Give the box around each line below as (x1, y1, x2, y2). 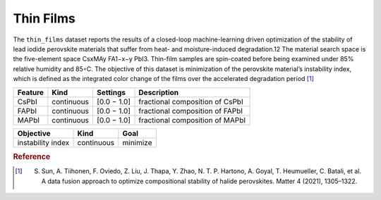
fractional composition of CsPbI (138, 96, 243, 106)
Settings (96, 87, 126, 97)
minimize (122, 137, 152, 147)
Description (138, 87, 179, 97)
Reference (13, 151, 51, 161)
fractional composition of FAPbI (138, 106, 243, 115)
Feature (17, 87, 44, 97)
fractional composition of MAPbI (138, 115, 246, 125)
